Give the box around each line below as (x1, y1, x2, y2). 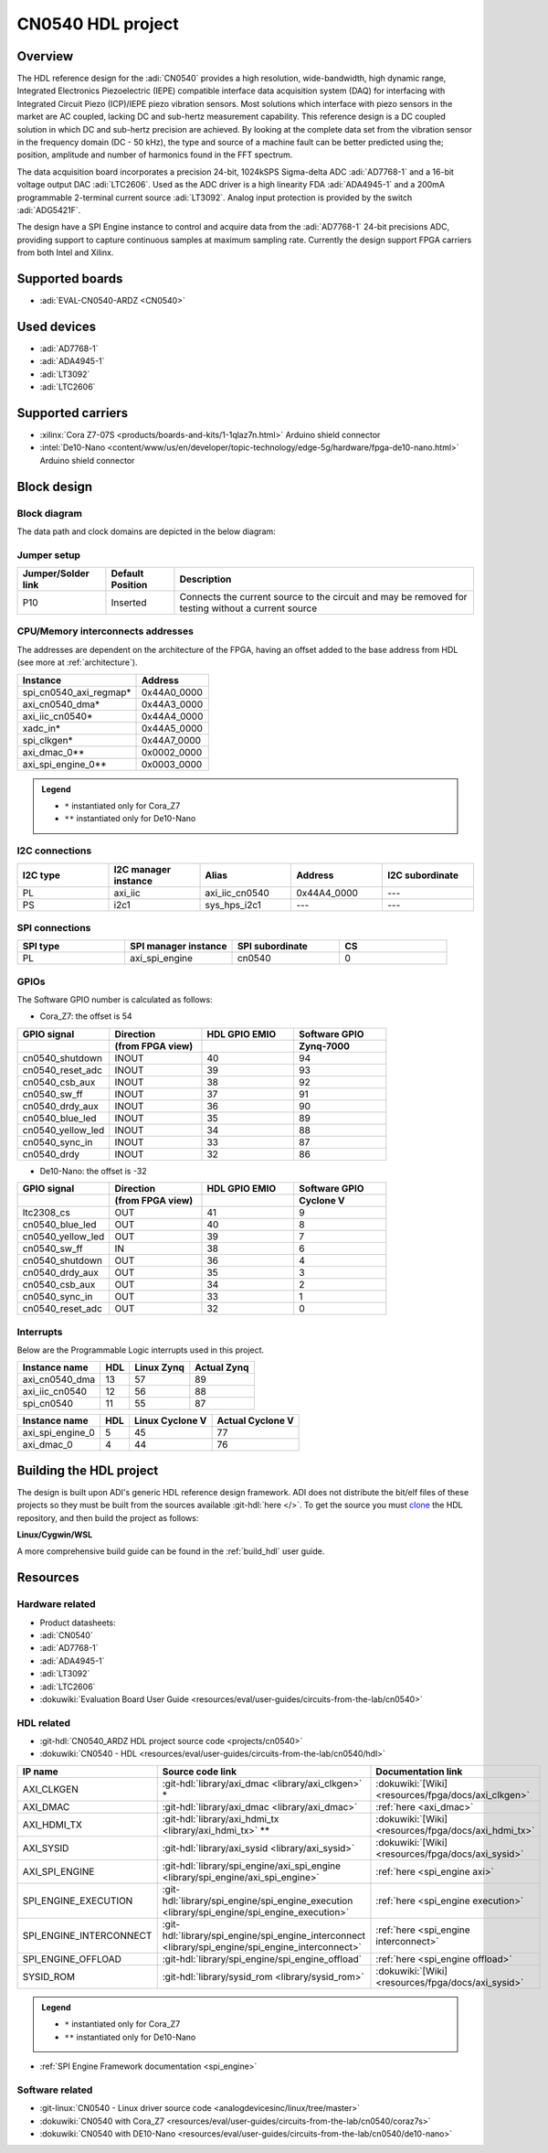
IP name (22, 1765, 58, 1778)
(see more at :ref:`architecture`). (16, 657, 138, 668)
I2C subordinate (386, 869, 458, 882)
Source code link (162, 1765, 237, 1778)
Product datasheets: (39, 1617, 116, 1628)
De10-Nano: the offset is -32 (39, 1165, 147, 1176)
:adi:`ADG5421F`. (16, 204, 81, 215)
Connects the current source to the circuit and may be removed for (179, 591, 468, 604)
